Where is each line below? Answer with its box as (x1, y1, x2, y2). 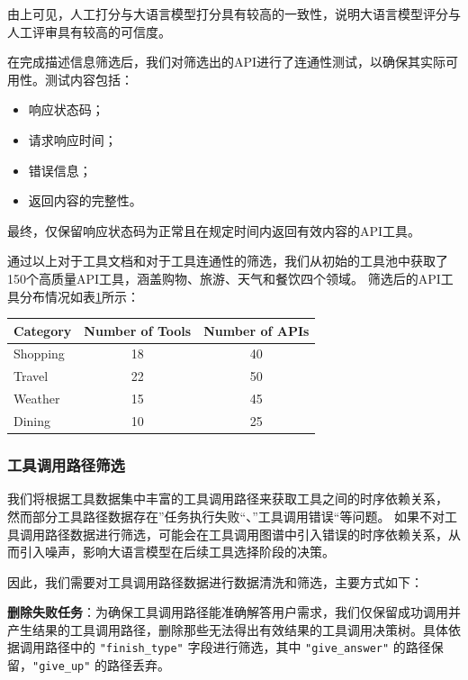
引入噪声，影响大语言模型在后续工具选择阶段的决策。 (19, 542, 335, 561)
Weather (13, 389, 60, 408)
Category (13, 321, 72, 340)
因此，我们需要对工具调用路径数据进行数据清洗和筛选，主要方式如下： (7, 572, 423, 591)
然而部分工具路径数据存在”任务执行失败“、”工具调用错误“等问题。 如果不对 (7, 506, 445, 525)
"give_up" (32, 660, 91, 674)
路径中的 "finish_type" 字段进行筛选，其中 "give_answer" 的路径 (44, 638, 431, 657)
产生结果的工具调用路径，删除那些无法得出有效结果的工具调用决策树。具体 (7, 620, 448, 639)
